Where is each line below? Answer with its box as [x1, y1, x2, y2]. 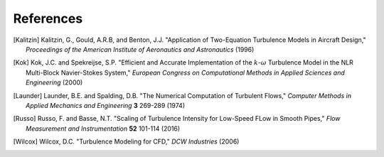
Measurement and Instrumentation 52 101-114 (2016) [26, 124, 181, 133]
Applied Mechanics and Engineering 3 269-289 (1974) [26, 101, 185, 109]
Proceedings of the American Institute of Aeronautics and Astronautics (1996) [26, 45, 255, 53]
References [13, 11, 83, 26]
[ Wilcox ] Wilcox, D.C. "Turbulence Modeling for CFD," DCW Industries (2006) [13, 137, 240, 146]
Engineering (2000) [26, 78, 83, 87]
